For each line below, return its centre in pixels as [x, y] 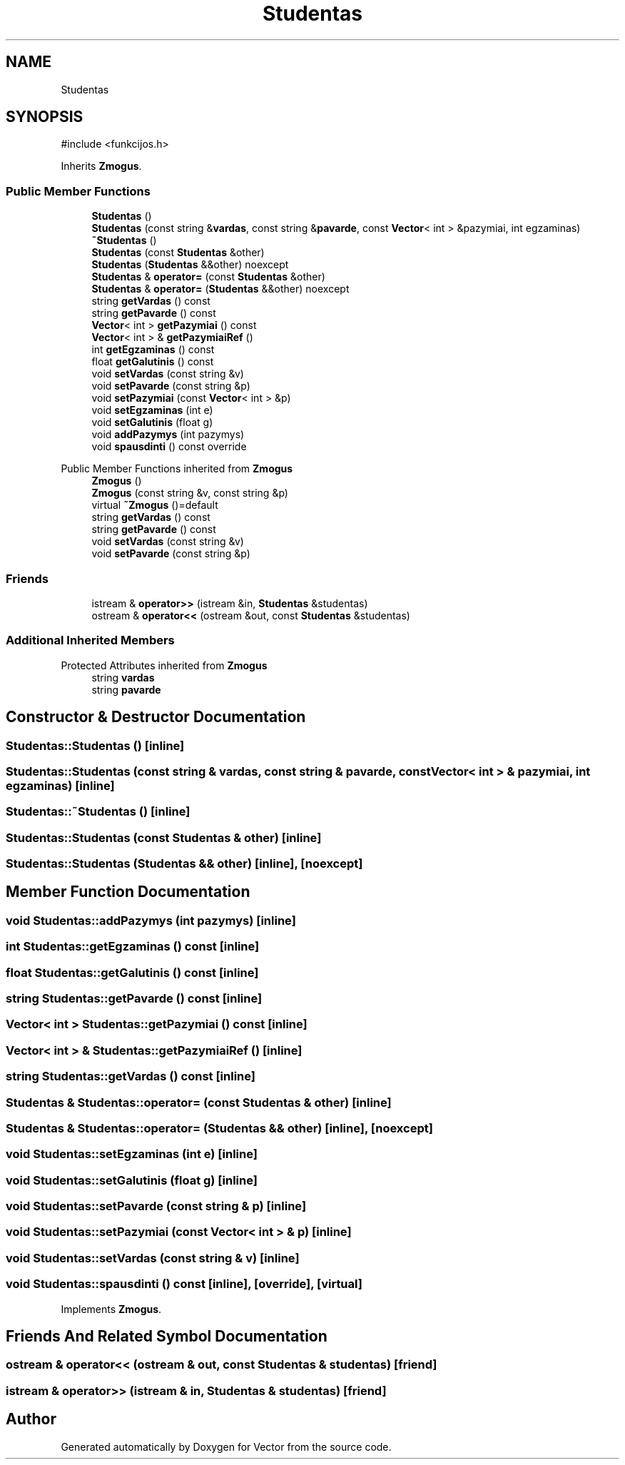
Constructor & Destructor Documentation [156, 717]
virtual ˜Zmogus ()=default [155, 505]
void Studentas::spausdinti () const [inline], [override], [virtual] [184, 1284]
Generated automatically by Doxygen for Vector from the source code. [226, 1446]
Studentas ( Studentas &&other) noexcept [190, 265]
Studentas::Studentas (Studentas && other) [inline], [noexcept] [184, 864]
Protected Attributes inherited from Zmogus [164, 665]
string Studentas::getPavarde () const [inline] [134, 998]
